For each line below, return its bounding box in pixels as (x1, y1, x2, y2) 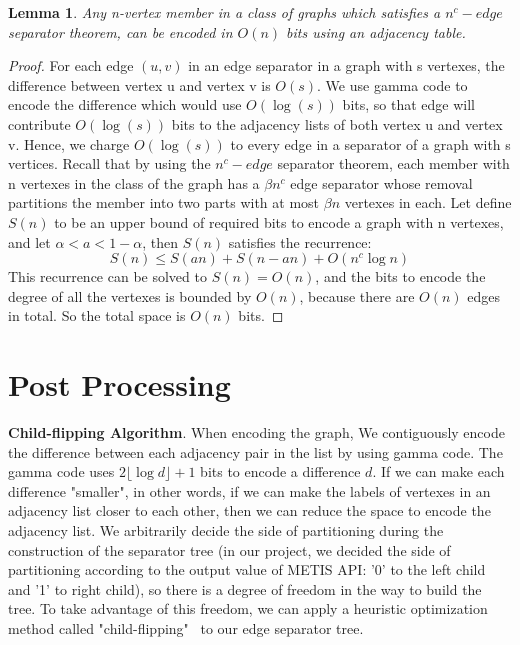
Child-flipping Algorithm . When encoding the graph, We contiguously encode (8, 422, 505, 443)
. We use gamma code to (317, 74, 468, 95)
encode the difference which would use (8, 94, 242, 115)
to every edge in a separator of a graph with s (230, 133, 511, 154)
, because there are (299, 285, 415, 306)
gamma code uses (8, 461, 115, 482)
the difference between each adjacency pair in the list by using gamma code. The (8, 441, 503, 462)
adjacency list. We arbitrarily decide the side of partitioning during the (8, 520, 444, 540)
